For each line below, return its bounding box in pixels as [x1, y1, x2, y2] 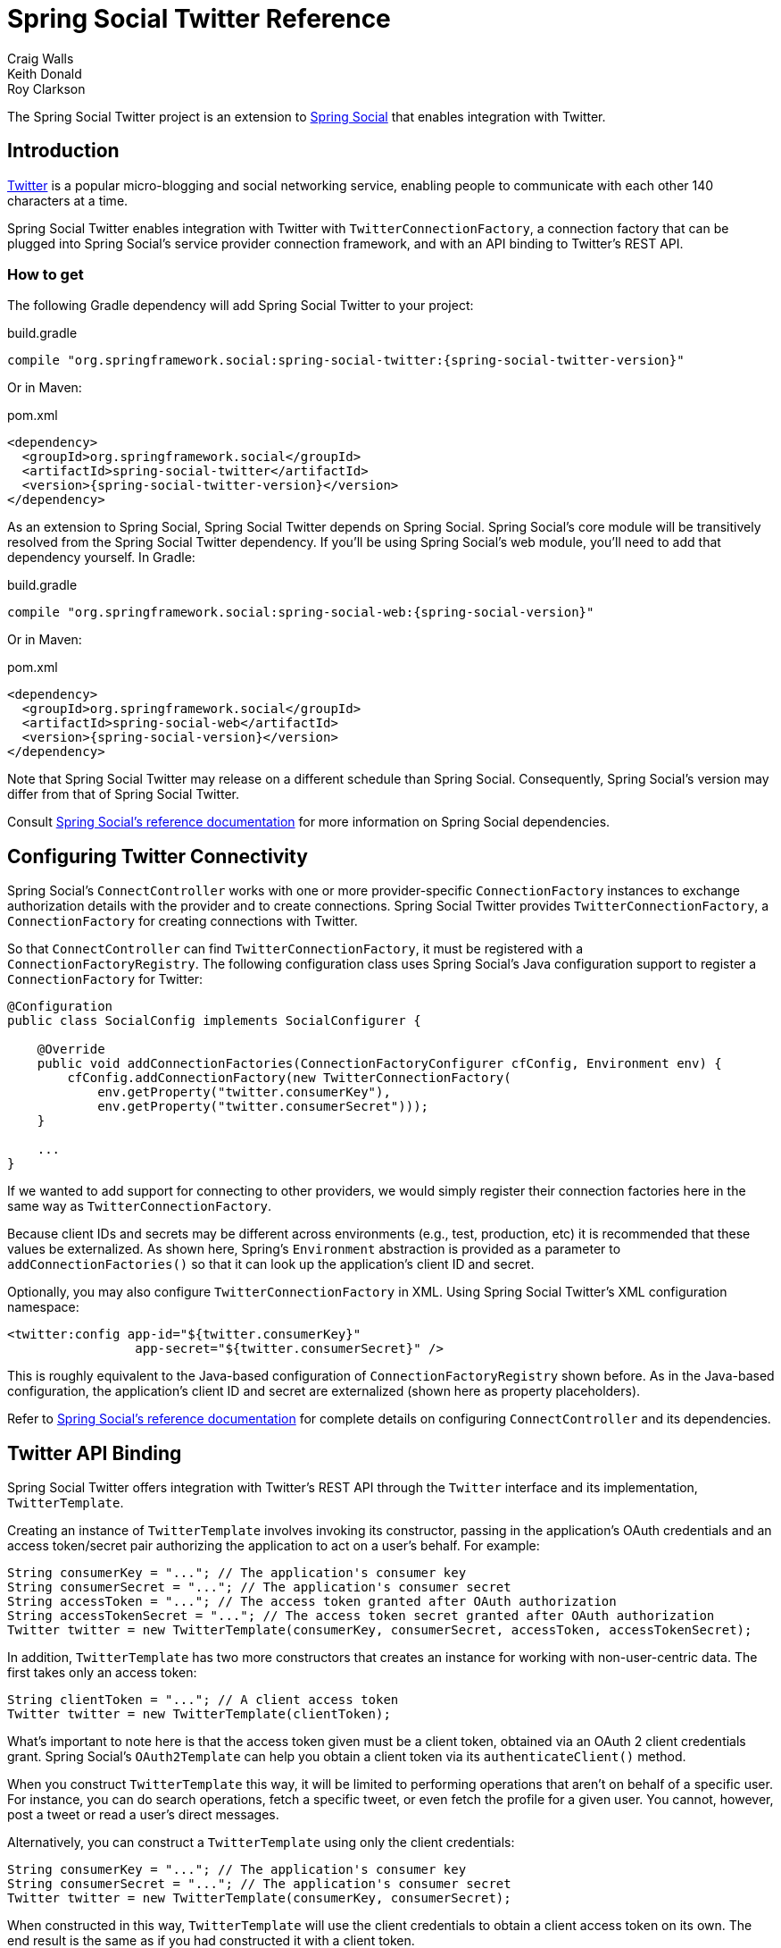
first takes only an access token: [7, 1665, 197, 1681]
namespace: [7, 1299, 79, 1315]
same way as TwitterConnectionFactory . [7, 1198, 272, 1214]
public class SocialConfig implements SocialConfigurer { [7, 1013, 421, 1029]
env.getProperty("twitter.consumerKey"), [97, 1085, 391, 1100]
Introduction [7, 139, 120, 163]
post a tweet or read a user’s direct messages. [7, 1807, 279, 1823]
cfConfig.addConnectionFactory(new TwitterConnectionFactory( [67, 1071, 511, 1086]
